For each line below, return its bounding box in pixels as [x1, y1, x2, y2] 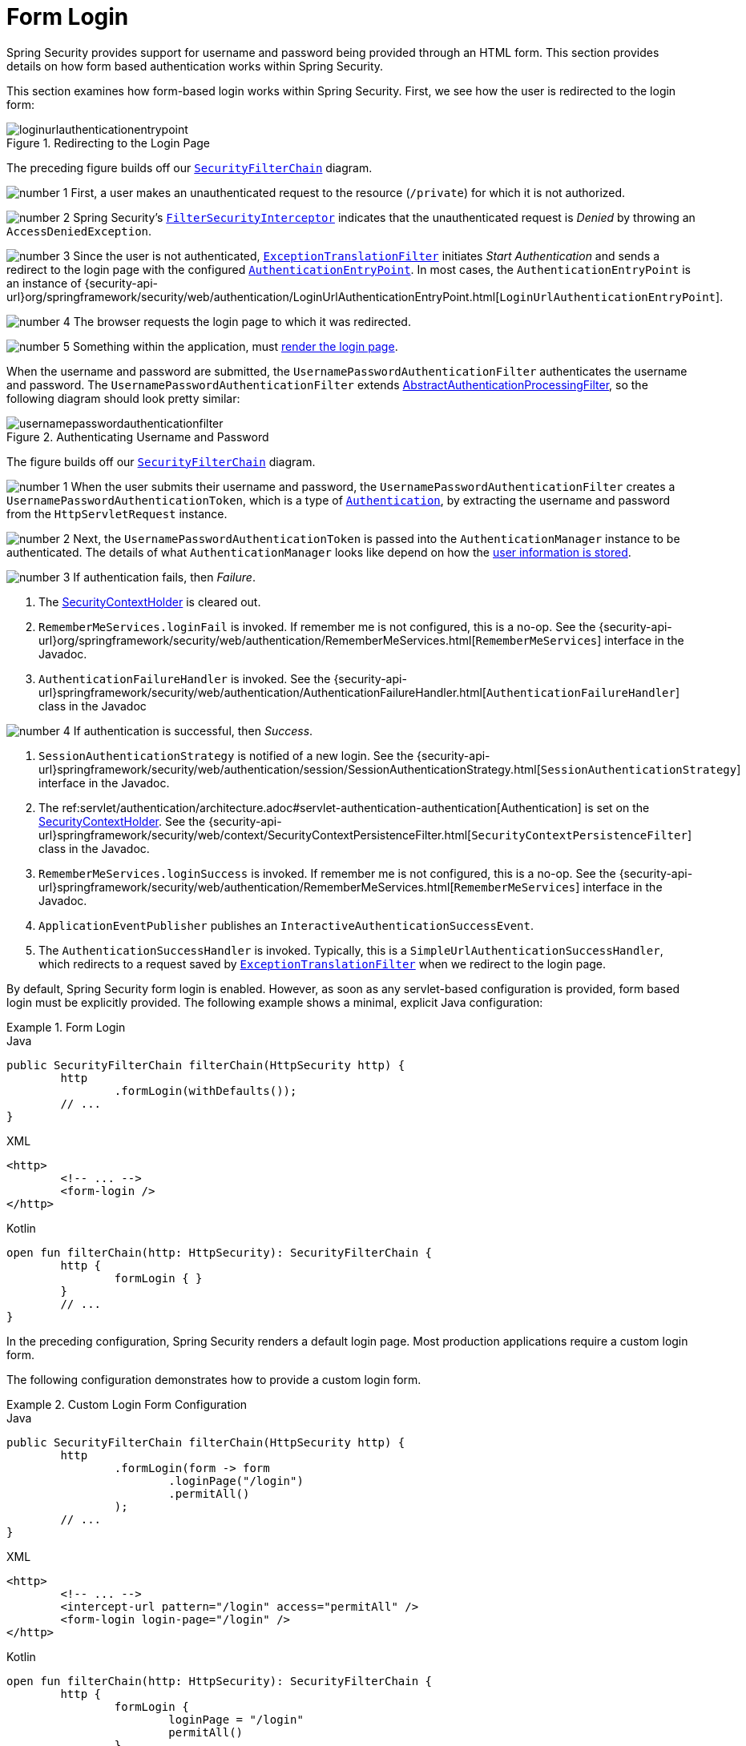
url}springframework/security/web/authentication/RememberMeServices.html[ [38, 879, 454, 894]
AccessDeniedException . [6, 223, 152, 238]
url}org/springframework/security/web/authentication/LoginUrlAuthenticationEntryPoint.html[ [6, 289, 500, 304]
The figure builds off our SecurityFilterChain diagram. [6, 454, 316, 469]
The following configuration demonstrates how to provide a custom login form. [6, 1372, 421, 1386]
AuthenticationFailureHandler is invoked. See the [38, 671, 331, 686]
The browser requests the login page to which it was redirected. [73, 314, 411, 328]
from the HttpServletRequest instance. [6, 506, 228, 521]
